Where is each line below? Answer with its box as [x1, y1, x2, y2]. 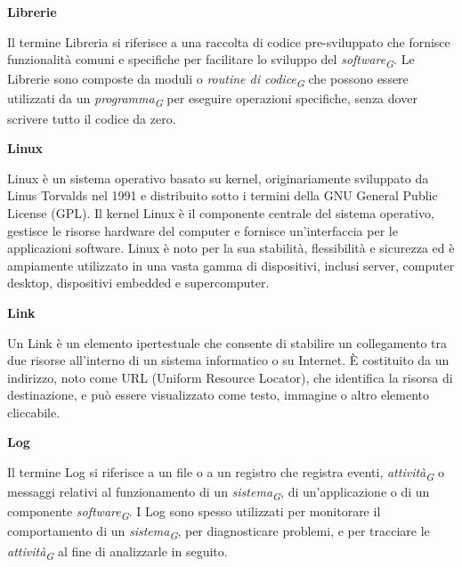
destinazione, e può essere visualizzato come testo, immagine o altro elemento [7, 385, 430, 404]
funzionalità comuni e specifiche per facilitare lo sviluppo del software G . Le [7, 50, 415, 70]
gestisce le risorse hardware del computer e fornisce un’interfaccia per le [7, 221, 398, 239]
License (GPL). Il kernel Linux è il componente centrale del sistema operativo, [7, 203, 434, 222]
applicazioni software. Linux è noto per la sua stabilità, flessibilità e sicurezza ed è [7, 239, 455, 257]
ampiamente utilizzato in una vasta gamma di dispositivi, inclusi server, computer [7, 255, 455, 274]
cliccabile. [7, 402, 61, 421]
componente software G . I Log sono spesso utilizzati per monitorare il [7, 502, 381, 523]
